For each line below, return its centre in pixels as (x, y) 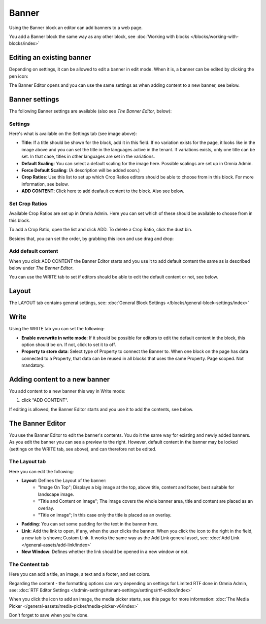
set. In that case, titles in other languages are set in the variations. (88, 156)
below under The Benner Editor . (41, 268)
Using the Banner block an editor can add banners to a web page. (76, 28)
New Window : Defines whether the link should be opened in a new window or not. (105, 552)
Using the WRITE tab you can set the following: (57, 329)
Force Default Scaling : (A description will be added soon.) (81, 171)
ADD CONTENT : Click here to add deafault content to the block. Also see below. (103, 191)
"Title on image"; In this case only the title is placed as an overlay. (105, 515)
